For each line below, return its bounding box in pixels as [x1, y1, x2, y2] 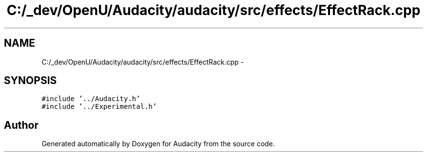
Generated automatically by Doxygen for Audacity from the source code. [41, 139, 275, 148]
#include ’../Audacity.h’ [41, 95, 140, 103]
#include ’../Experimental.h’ [41, 103, 157, 111]
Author [4, 119, 39, 131]
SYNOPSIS [4, 74, 57, 87]
